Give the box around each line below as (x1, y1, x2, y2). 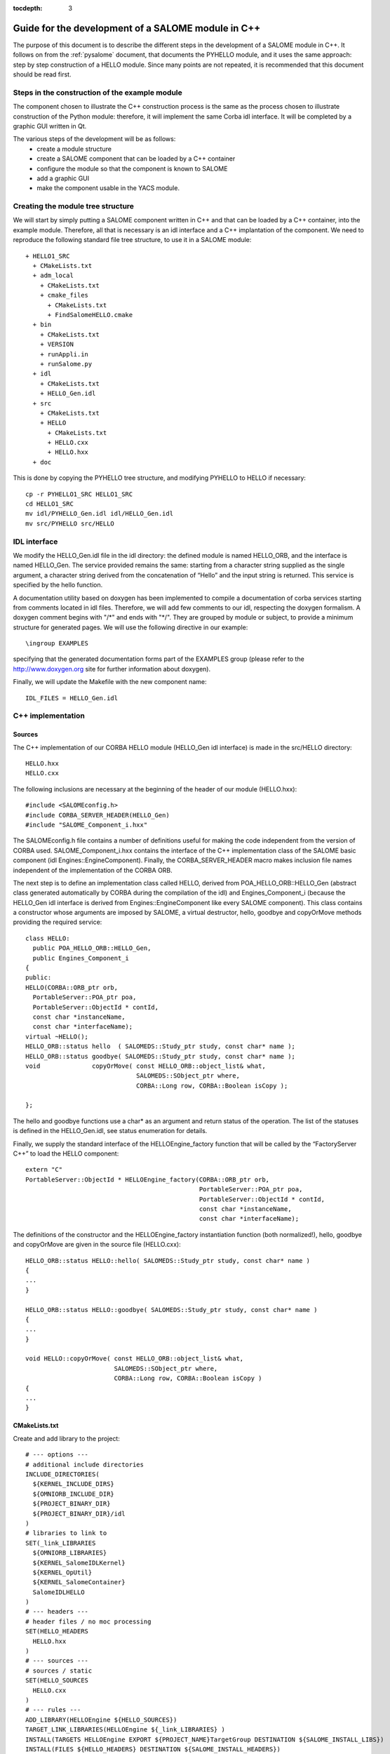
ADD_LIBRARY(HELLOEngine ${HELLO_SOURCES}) (25, 1715, 177, 1724)
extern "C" (25, 1165, 63, 1174)
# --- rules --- (25, 1706, 81, 1714)
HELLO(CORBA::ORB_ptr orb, (25, 983, 119, 991)
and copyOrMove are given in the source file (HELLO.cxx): (13, 1240, 182, 1249)
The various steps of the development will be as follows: (13, 135, 176, 143)
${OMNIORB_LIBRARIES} (32, 1549, 107, 1557)
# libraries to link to (25, 1529, 107, 1537)
